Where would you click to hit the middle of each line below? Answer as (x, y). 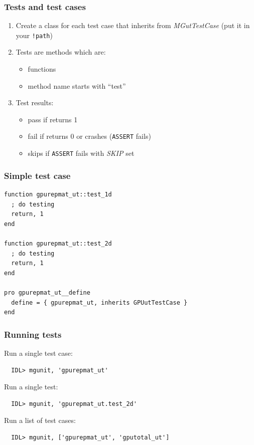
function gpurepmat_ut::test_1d (58, 194)
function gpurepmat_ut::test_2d (58, 243)
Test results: (35, 102)
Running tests (33, 334)
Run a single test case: (38, 353)
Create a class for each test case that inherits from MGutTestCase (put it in (133, 25)
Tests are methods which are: (61, 52)
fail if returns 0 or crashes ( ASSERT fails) (89, 136)
